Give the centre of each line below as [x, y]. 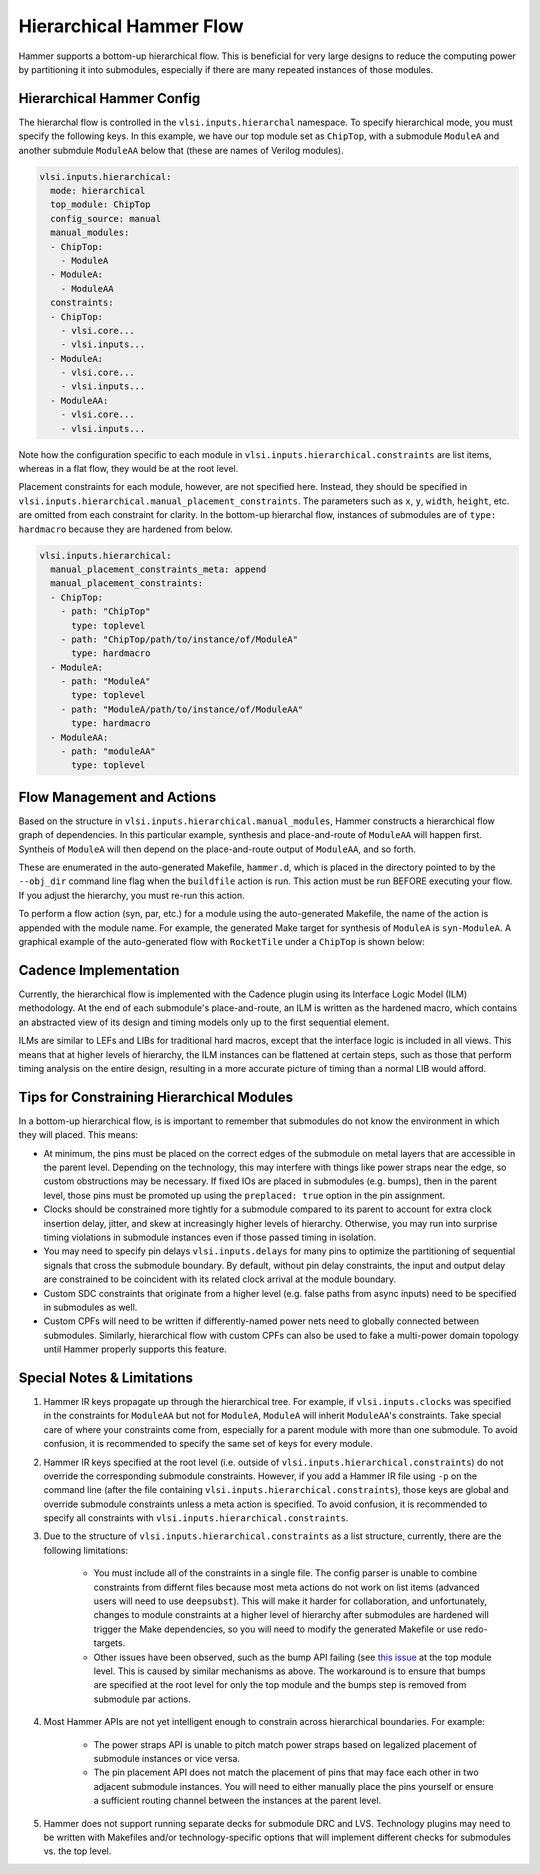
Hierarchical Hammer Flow [131, 26]
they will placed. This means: [78, 1135]
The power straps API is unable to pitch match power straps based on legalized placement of [285, 1744]
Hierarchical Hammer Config [109, 98]
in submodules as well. [90, 1307]
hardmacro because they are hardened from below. [126, 529]
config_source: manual [106, 218]
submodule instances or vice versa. [166, 1758]
